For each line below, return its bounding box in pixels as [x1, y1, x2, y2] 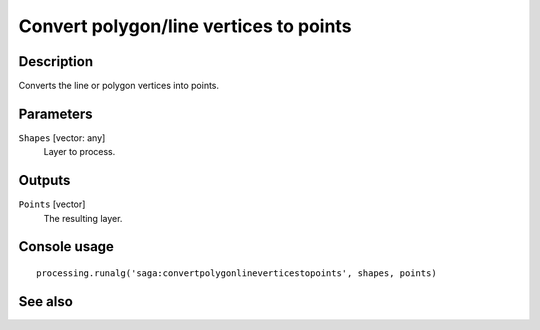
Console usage [18, 238, 115, 255]
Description [18, 53, 94, 70]
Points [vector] [18, 198, 86, 210]
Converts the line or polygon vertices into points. [18, 80, 220, 92]
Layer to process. [43, 146, 116, 158]
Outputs [18, 172, 71, 189]
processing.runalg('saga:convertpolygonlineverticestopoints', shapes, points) [36, 268, 437, 279]
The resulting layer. [43, 212, 123, 224]
